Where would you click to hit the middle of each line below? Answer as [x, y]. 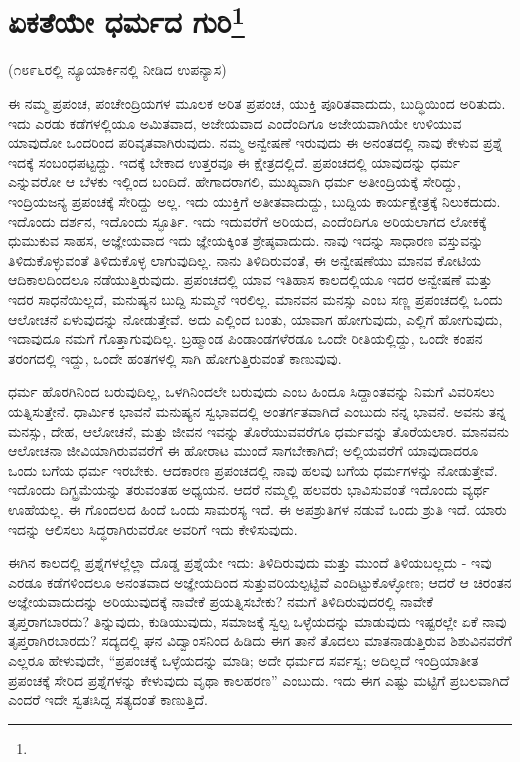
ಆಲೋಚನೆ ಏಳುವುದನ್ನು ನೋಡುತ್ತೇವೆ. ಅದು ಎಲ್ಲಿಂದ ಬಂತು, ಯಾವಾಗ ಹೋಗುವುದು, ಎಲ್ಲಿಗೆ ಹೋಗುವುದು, [255, 318]
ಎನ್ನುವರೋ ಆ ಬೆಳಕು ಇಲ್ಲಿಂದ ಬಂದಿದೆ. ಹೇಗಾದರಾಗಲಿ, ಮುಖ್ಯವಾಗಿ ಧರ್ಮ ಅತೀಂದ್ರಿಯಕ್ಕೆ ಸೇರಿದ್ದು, [234, 181]
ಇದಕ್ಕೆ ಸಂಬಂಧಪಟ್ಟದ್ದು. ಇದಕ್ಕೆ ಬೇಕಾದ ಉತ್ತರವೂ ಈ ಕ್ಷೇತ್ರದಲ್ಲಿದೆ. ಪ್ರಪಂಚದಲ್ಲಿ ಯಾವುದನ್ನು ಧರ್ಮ [234, 161]
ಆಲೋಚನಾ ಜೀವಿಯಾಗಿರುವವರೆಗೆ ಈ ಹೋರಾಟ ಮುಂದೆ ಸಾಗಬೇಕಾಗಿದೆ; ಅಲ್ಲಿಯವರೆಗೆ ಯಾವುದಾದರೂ [243, 450]
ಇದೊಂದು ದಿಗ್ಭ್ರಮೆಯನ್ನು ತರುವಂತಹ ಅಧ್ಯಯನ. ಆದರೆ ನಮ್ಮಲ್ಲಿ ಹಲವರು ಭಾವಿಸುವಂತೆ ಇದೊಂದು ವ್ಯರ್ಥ [249, 489]
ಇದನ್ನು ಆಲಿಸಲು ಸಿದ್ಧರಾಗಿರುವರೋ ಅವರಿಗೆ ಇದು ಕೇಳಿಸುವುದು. [153, 528]
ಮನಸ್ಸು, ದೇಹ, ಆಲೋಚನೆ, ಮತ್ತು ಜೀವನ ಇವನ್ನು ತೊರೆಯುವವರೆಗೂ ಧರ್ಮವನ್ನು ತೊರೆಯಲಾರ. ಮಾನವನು [258, 430]
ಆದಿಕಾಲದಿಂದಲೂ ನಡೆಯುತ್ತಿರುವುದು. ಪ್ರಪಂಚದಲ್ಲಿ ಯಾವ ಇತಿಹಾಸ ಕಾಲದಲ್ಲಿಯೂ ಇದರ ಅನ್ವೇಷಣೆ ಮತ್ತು [250, 279]
